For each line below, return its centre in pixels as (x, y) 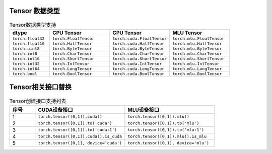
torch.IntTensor (71, 64)
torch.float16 (28, 44)
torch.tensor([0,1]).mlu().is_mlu (167, 137)
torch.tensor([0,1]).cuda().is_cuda (80, 137)
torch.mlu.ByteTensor (197, 49)
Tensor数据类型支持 (33, 25)
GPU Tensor (127, 33)
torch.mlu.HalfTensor (197, 44)
